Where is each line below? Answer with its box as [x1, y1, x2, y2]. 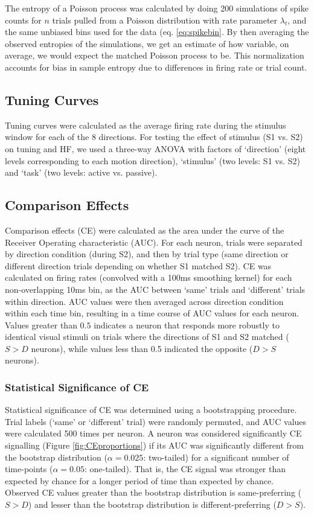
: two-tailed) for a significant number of [143, 450, 289, 463]
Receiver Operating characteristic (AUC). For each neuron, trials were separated [5, 235, 303, 248]
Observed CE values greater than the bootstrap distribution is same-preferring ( [5, 486, 301, 499]
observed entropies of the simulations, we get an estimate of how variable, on [5, 37, 289, 50]
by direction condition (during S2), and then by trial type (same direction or [5, 248, 289, 260]
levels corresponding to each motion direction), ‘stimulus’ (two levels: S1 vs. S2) [5, 154, 301, 167]
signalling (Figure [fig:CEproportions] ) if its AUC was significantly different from [5, 439, 304, 452]
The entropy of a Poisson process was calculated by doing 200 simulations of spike [5, 2, 309, 14]
